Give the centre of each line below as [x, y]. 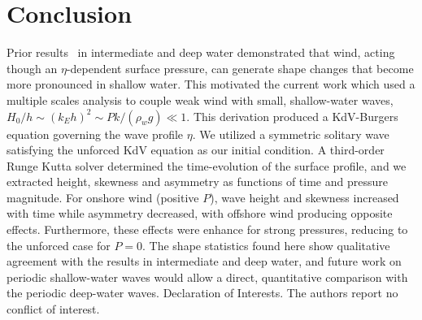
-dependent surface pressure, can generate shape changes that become [240, 68]
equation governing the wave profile [95, 134]
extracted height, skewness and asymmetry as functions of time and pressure [197, 182]
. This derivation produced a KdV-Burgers [292, 116]
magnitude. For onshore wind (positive [103, 197]
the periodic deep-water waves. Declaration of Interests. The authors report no [202, 293]
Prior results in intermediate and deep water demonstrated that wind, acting [201, 52]
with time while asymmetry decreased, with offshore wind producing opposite [200, 213]
